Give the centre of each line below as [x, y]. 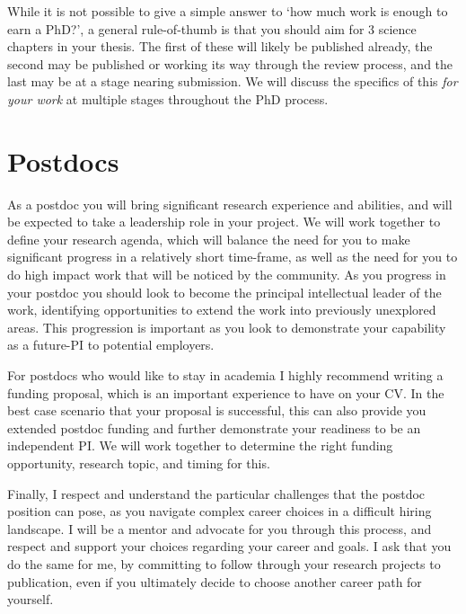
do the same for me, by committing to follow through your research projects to [224, 563]
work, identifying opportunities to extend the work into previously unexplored [222, 310]
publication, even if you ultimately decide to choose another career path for [215, 581]
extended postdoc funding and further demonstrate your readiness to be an [214, 427]
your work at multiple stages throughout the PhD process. [168, 98]
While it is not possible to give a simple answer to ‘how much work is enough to [228, 11]
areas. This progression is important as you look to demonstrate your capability [227, 327]
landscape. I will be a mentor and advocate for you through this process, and [220, 528]
